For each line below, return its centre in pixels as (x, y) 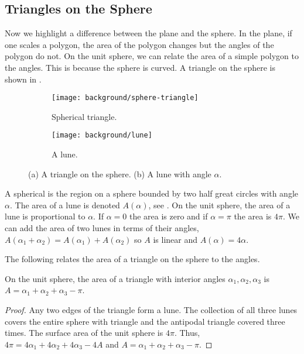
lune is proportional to (45, 216)
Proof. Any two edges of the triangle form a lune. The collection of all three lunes (151, 310)
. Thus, (187, 333)
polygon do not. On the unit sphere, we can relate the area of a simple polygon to (152, 56)
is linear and (175, 239)
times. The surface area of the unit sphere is (84, 333)
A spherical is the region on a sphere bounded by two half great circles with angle (151, 193)
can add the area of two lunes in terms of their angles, (102, 228)
